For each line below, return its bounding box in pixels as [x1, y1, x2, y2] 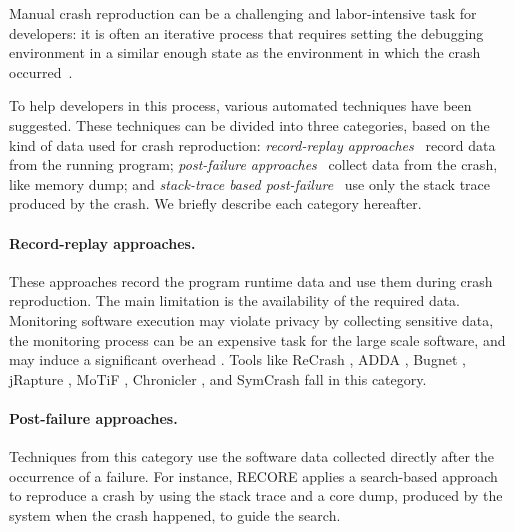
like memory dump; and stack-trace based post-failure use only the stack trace [9, 173, 490, 194]
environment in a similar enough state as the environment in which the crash [9, 42, 481, 63]
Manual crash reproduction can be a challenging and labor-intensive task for [9, 3, 477, 23]
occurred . [9, 61, 73, 82]
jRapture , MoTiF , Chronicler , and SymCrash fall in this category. [9, 368, 427, 389]
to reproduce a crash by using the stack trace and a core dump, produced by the [9, 485, 503, 506]
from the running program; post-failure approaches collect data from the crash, [9, 154, 498, 175]
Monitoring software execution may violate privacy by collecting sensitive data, [9, 309, 494, 330]
